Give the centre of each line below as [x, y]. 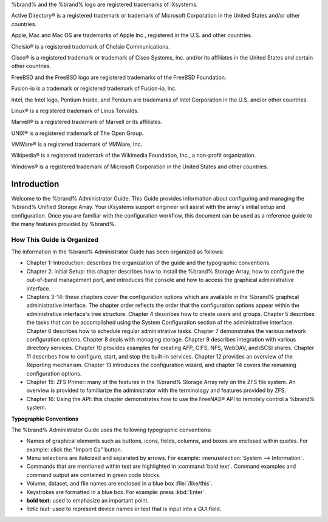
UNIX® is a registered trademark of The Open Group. [77, 133]
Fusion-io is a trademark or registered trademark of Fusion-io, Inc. [94, 89]
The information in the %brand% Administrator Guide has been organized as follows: [118, 252]
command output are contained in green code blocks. [94, 475]
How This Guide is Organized [55, 239]
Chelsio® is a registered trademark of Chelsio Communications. [91, 46]
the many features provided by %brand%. [64, 224]
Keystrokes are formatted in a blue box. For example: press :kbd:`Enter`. [116, 492]
